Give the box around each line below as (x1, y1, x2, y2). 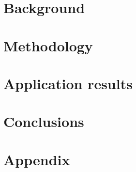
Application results (3, 73, 133, 93)
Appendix (3, 149, 70, 169)
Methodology (3, 35, 93, 55)
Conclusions (3, 111, 84, 131)
